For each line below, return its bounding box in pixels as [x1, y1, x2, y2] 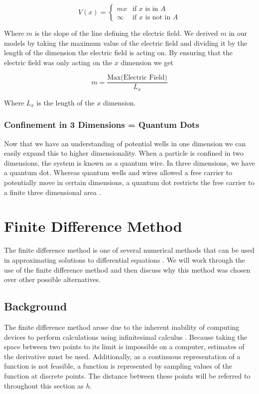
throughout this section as [4, 380, 84, 391]
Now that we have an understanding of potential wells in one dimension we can [4, 138, 246, 148]
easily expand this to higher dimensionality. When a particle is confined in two [4, 148, 244, 158]
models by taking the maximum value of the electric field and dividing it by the [4, 37, 248, 48]
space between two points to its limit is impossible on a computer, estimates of [4, 341, 245, 352]
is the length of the [36, 97, 95, 107]
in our [229, 28, 248, 38]
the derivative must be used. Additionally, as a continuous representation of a [4, 351, 241, 361]
